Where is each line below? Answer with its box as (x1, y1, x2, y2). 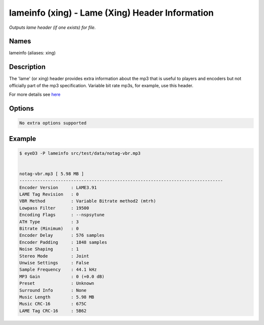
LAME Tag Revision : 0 (19, 191, 79, 197)
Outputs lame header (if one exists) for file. (9, 24, 96, 30)
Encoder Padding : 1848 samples (19, 239, 108, 245)
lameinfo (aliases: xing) (9, 50, 56, 56)
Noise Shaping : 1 (19, 246, 79, 252)
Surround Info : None (19, 287, 87, 293)
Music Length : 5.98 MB (19, 294, 95, 300)
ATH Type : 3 (19, 219, 79, 225)
